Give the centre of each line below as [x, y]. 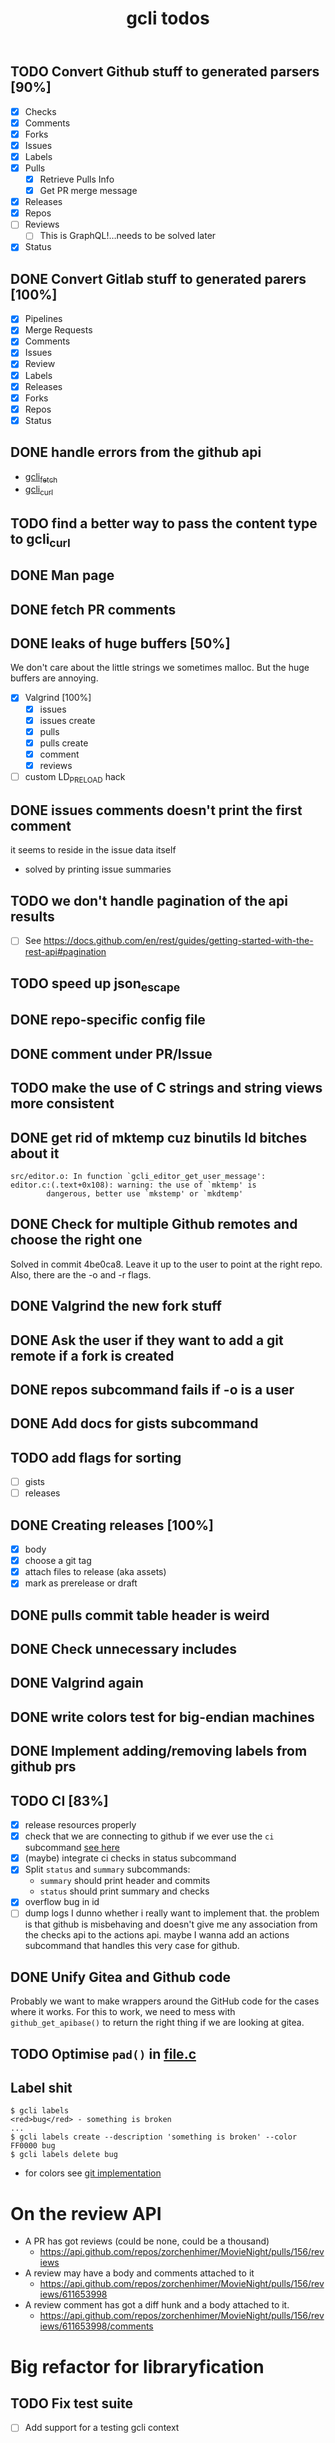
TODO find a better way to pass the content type [164, 523]
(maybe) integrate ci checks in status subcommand [130, 1858]
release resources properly [80, 1825]
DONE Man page [62, 575]
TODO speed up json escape [95, 984]
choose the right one [76, 1240]
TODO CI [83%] [59, 1800]
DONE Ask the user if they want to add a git [147, 1340]
